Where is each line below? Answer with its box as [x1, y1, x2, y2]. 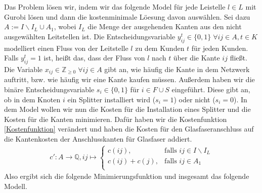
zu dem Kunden [135, 42, 185, 53]
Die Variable [4, 63, 43, 74]
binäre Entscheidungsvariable [4, 84, 95, 95]
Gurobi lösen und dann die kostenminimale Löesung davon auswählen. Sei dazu [4, 11, 250, 22]
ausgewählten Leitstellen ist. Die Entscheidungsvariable [4, 31, 176, 41]
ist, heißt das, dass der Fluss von [43, 52, 145, 63]
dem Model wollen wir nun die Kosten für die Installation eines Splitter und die [4, 104, 251, 114]
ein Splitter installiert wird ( [67, 94, 156, 104]
